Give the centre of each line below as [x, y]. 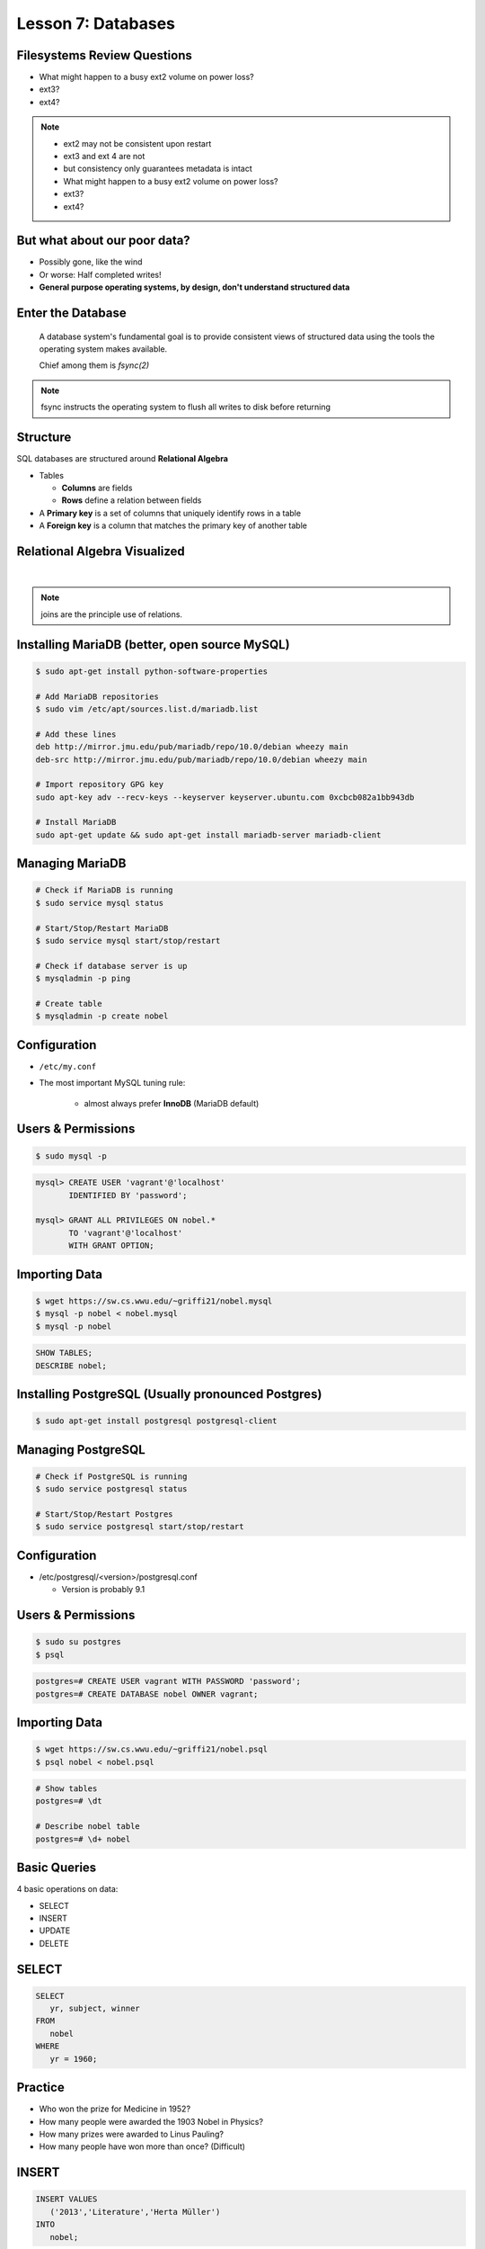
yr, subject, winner [95, 2009]
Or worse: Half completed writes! [100, 274]
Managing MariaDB [71, 864]
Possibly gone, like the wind [91, 262]
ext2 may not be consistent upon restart [137, 143]
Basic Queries [57, 1868]
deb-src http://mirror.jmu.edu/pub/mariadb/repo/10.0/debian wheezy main [201, 759]
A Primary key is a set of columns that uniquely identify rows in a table [170, 513]
